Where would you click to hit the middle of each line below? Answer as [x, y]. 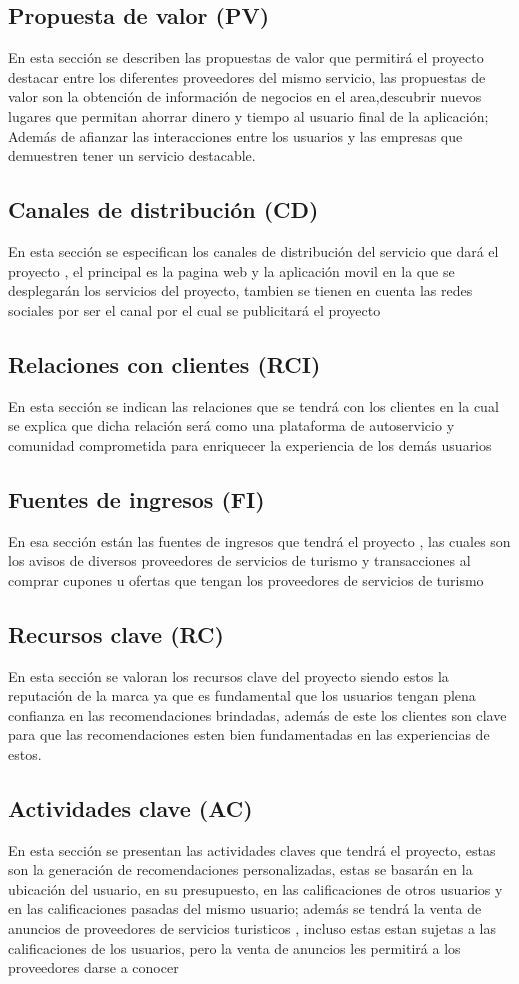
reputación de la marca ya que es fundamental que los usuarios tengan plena [242, 695]
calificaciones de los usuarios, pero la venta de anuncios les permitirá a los [234, 947]
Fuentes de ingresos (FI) [136, 498]
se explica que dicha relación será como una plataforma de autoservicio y [231, 425]
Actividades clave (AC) [130, 807]
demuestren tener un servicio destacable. [132, 155]
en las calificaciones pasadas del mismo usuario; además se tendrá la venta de [245, 908]
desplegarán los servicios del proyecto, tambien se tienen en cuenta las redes [240, 290]
